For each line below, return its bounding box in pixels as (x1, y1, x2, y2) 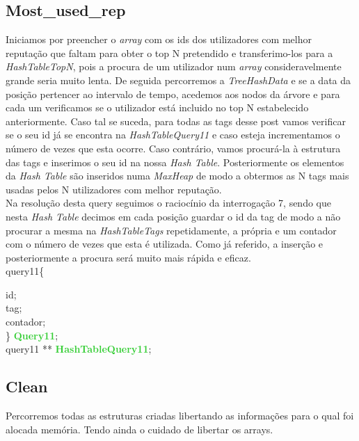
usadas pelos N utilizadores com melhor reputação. (6, 182, 222, 196)
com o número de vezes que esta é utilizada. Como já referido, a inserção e (6, 236, 324, 251)
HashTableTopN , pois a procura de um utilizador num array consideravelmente (6, 59, 342, 74)
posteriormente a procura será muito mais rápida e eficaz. (6, 250, 251, 264)
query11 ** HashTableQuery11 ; (6, 342, 152, 356)
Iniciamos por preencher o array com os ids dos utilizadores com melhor (6, 32, 312, 47)
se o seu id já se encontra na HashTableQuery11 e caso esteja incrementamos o (6, 127, 340, 142)
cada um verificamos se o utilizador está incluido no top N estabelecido (6, 100, 309, 115)
